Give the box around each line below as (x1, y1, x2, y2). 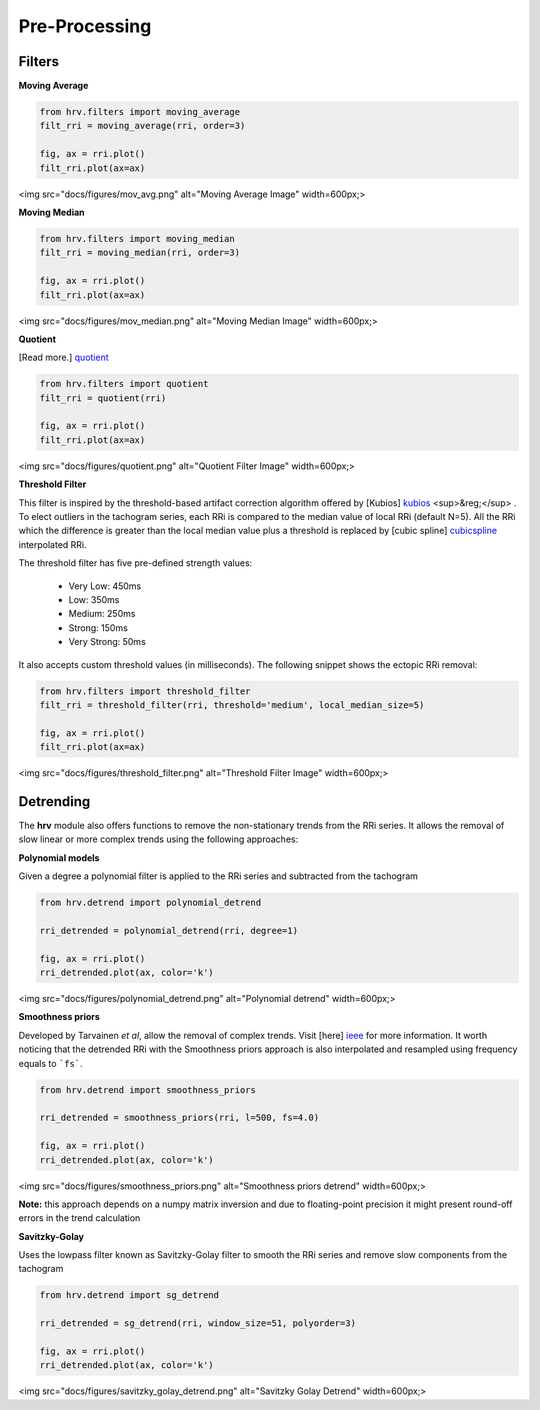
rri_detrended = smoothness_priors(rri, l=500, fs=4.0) (39, 1112, 320, 1124)
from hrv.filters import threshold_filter (39, 685, 251, 697)
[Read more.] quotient (18, 351, 109, 364)
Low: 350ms (68, 593, 120, 605)
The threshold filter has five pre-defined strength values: (18, 557, 253, 569)
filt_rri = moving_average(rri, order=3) (39, 120, 246, 132)
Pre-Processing (18, 15, 152, 37)
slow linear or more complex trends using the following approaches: (18, 833, 299, 845)
